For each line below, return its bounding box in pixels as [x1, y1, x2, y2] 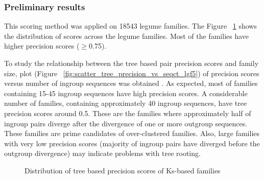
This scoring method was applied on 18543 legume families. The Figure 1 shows [4, 20, 257, 31]
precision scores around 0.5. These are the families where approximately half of [4, 107, 251, 118]
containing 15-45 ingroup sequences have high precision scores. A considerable [4, 87, 248, 98]
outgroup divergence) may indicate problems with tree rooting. [4, 148, 201, 159]
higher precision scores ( [4, 40, 80, 51]
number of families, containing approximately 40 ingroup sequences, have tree [4, 98, 247, 108]
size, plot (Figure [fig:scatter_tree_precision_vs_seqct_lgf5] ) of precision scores [4, 68, 259, 78]
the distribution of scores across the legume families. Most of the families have [4, 30, 249, 41]
